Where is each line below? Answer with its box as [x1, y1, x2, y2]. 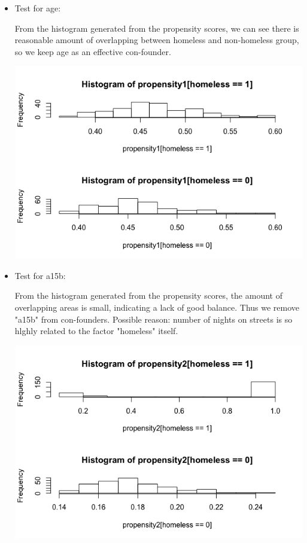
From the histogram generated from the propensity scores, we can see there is [14, 22, 299, 34]
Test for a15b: [14, 269, 66, 281]
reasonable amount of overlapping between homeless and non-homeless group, [14, 34, 299, 46]
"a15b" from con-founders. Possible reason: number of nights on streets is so [14, 313, 293, 325]
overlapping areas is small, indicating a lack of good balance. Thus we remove [14, 301, 300, 314]
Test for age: [14, 2, 61, 14]
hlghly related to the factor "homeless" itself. [14, 324, 178, 337]
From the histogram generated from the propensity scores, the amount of [14, 289, 282, 302]
